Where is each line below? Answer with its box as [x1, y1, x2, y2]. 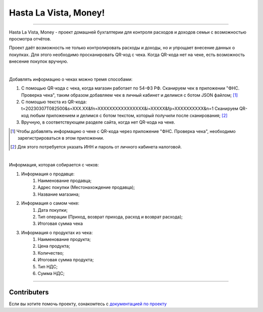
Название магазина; [38, 191, 80, 197]
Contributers [9, 288, 49, 296]
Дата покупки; [38, 207, 68, 213]
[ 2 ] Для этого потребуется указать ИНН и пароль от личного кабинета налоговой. [10, 144, 182, 150]
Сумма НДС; [38, 271, 65, 276]
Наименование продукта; [38, 237, 91, 242]
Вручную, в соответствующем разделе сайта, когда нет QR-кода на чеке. [21, 119, 175, 125]
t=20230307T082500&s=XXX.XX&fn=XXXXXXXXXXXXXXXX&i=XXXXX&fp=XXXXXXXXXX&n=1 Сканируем [21, 106, 239, 111]
